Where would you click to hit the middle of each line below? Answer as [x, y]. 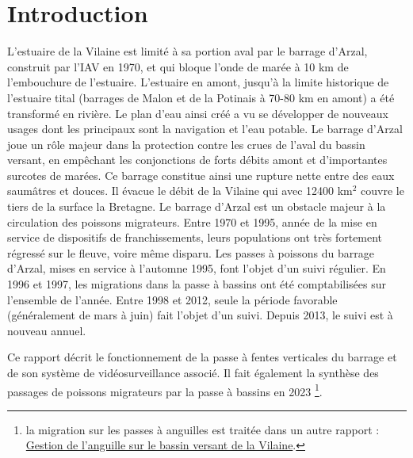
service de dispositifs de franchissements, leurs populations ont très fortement [195, 237]
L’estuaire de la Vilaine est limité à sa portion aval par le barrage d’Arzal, [187, 51]
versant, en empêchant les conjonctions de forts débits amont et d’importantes [197, 160]
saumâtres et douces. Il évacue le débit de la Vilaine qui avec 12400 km [180, 191]
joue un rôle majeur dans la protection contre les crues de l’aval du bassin [186, 144]
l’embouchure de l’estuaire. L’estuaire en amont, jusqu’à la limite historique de [198, 82]
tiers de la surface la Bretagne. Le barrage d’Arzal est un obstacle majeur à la [197, 206]
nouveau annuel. [47, 330]
